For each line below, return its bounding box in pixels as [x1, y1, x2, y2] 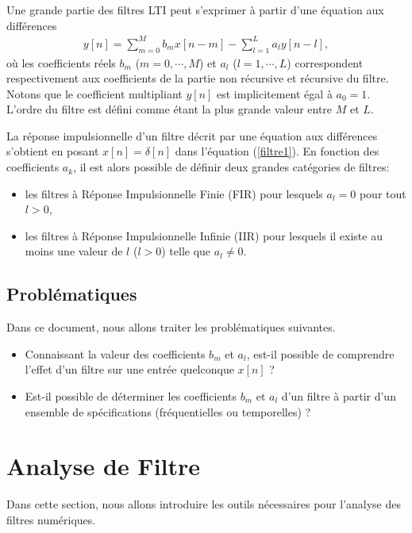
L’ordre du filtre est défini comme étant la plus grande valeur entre [6, 101, 333, 117]
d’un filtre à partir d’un [281, 388, 396, 405]
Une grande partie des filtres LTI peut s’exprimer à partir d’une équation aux [6, 2, 384, 17]
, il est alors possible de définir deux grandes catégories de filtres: [73, 159, 390, 175]
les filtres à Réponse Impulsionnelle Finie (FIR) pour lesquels [25, 185, 323, 201]
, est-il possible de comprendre [246, 345, 395, 362]
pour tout [359, 185, 406, 201]
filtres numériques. [6, 511, 96, 527]
